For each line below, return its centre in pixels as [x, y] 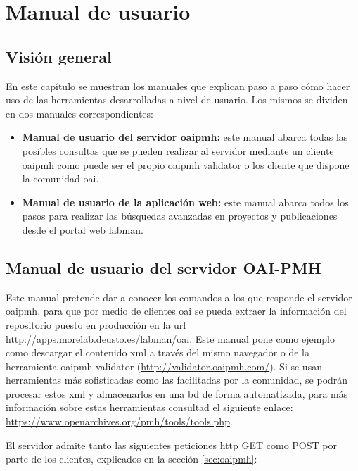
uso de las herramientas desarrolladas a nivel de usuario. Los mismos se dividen [177, 100]
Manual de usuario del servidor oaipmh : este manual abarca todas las [185, 137]
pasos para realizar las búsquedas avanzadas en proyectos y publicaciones [180, 216]
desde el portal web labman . [83, 229]
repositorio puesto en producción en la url [96, 324]
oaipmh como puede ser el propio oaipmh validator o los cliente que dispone [186, 164]
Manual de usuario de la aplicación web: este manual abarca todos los [185, 202]
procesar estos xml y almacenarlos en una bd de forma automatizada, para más [177, 393]
